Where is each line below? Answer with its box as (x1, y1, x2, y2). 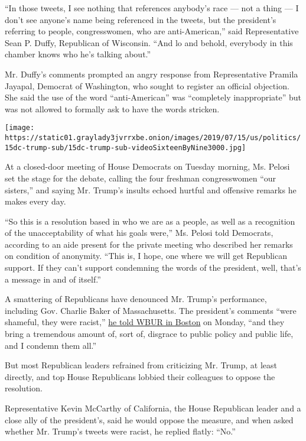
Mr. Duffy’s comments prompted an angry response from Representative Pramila (5, 67, 298, 80)
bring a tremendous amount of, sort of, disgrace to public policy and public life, (5, 327, 294, 340)
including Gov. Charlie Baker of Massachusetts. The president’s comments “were (5, 304, 297, 316)
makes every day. (5, 195, 66, 207)
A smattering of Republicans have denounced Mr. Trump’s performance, (5, 293, 267, 305)
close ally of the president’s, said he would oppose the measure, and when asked (5, 413, 294, 426)
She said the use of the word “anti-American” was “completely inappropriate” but (5, 91, 302, 103)
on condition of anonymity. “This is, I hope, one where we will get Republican (5, 249, 287, 262)
